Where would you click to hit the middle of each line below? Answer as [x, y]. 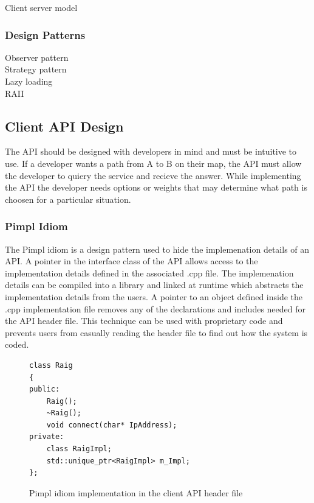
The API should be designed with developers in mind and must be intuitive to [151, 151]
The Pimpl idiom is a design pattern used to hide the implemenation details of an [157, 249]
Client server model [41, 7]
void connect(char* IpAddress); [112, 425]
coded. [17, 344]
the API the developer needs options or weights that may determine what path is [156, 187]
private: [47, 437]
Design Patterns [45, 34]
